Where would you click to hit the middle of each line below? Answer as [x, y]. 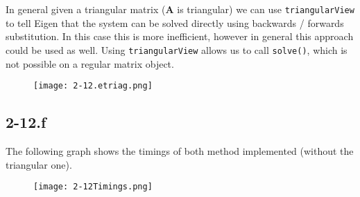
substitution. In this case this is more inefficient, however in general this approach [180, 36]
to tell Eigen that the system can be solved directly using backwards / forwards [175, 22]
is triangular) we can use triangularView [266, 9]
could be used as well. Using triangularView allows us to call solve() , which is [177, 49]
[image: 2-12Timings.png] [93, 187]
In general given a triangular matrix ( [86, 9]
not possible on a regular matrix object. [90, 63]
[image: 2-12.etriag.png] [93, 86]
